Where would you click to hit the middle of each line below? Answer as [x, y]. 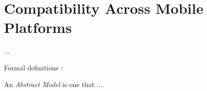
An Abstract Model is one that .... [54, 84]
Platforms [38, 27]
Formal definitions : [33, 67]
